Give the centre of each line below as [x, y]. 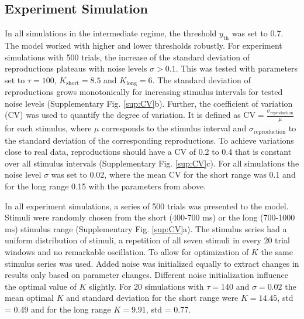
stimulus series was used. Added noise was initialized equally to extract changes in [152, 263]
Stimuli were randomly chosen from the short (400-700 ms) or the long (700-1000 [150, 217]
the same [277, 252]
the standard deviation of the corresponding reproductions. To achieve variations [149, 140]
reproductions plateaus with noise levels [76, 68]
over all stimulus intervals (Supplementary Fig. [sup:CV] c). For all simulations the [152, 163]
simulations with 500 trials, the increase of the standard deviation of [127, 57]
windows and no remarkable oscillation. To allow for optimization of [127, 252]
